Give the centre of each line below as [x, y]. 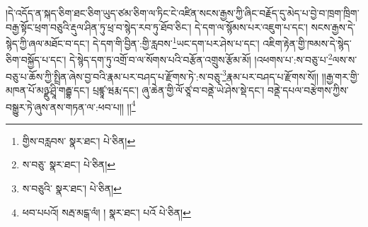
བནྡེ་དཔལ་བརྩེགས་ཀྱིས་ [308, 89]
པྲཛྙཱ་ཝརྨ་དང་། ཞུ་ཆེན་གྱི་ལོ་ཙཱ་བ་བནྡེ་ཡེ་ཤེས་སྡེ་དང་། [178, 89]
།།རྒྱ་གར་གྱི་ [340, 76]
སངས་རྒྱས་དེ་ [333, 27]
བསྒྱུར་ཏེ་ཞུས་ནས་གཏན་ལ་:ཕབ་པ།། [65, 106]
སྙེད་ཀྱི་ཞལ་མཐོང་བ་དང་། [48, 43]
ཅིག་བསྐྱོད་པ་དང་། [36, 60]
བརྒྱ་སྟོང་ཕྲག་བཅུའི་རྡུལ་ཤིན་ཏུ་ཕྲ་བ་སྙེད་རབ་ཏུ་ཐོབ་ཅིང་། [99, 27]
